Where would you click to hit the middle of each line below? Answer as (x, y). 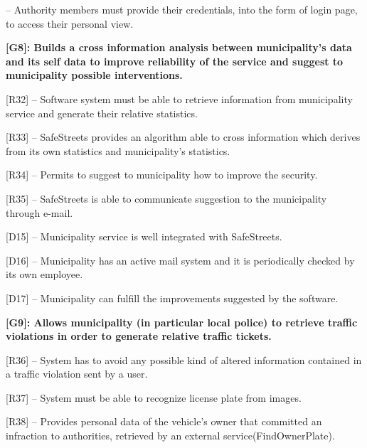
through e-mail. (39, 212)
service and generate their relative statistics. (102, 113)
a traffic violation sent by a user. (77, 374)
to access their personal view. (70, 23)
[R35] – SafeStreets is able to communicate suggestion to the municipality (166, 198)
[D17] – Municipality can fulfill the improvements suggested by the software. (172, 298)
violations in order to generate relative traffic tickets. (139, 336)
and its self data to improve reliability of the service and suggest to (175, 61)
